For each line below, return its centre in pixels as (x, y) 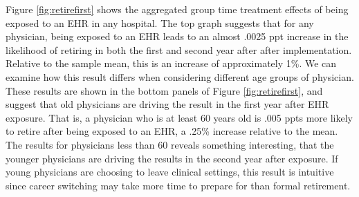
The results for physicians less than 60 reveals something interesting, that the (170, 144)
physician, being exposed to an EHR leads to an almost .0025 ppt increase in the (177, 36)
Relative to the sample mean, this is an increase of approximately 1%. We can (171, 63)
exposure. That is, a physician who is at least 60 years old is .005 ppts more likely (179, 117)
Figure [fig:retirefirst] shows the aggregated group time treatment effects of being (177, 9)
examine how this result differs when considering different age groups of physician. (180, 76)
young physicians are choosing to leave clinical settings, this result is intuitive (170, 172)
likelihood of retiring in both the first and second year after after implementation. (179, 49)
